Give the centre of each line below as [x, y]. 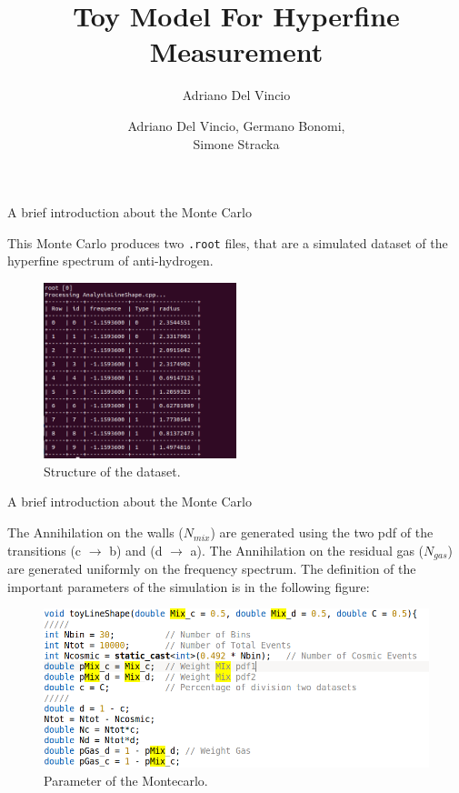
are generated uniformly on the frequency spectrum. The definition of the [212, 569]
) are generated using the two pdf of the [322, 532]
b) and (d [136, 550]
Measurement [236, 51]
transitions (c [45, 550]
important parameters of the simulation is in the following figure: [189, 586]
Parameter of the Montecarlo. [126, 780]
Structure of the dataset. [112, 471]
